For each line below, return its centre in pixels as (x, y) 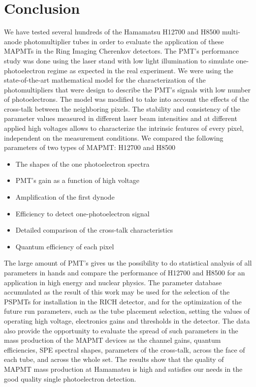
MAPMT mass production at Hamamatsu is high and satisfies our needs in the (123, 369)
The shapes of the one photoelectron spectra (82, 164)
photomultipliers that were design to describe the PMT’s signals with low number (127, 89)
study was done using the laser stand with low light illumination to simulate (119, 60)
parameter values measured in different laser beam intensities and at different (121, 118)
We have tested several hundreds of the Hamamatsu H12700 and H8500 (112, 32)
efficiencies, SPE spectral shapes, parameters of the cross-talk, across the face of (125, 349)
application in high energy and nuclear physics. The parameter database (113, 282)
